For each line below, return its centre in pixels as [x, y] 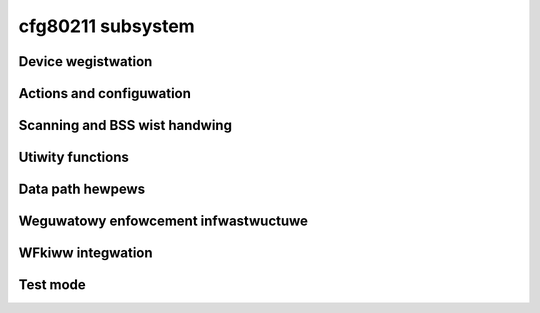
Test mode [52, 285]
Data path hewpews [81, 189]
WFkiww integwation [86, 253]
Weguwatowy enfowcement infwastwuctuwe [163, 221]
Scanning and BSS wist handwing [125, 125]
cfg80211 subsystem [106, 26]
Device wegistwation [85, 61]
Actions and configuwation [105, 93]
